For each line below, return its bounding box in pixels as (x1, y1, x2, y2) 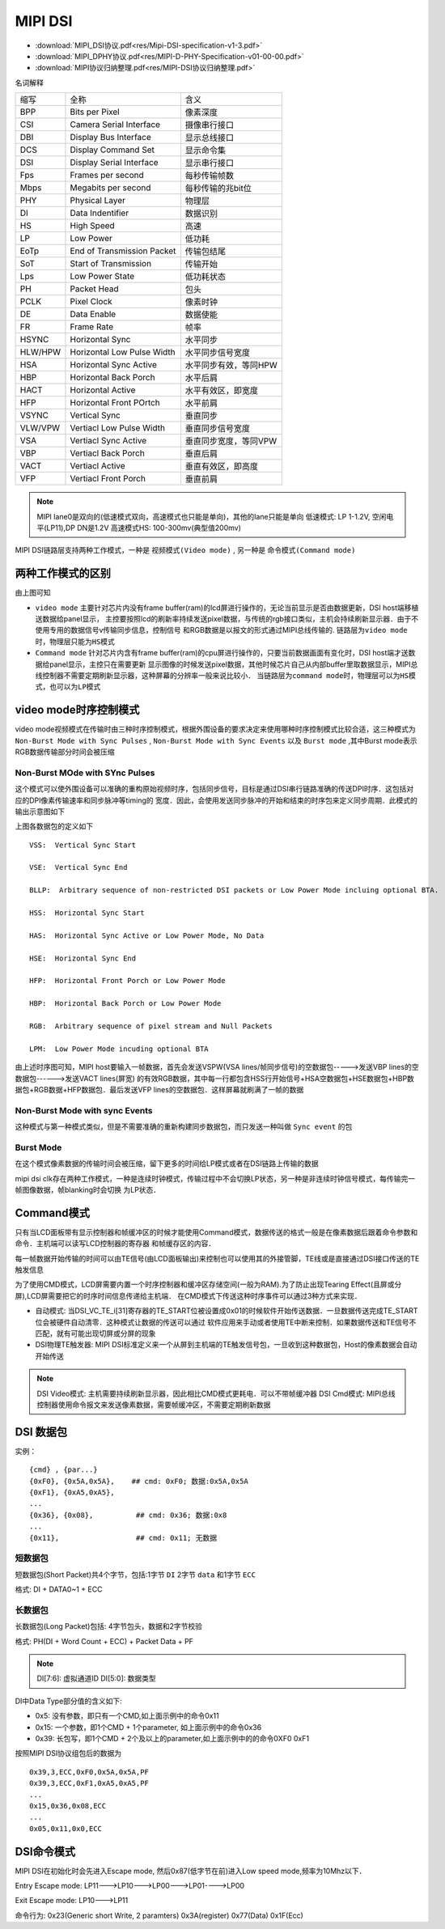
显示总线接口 (184, 132, 235, 143)
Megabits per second (70, 182, 151, 193)
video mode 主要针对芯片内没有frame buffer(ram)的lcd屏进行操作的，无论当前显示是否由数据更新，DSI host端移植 (35, 603, 419, 613)
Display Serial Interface (70, 157, 159, 168)
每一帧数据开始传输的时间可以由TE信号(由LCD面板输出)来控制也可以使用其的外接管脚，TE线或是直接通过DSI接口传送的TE (15, 1253, 420, 1263)
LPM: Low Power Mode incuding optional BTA (29, 1044, 210, 1054)
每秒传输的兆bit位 (184, 183, 252, 194)
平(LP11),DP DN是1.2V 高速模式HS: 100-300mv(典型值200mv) (36, 523, 242, 532)
